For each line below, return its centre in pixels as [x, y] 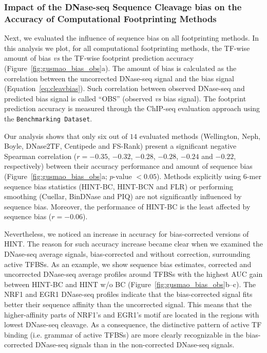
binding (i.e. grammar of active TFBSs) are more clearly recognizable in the [124, 334]
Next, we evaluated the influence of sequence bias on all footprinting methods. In [132, 38]
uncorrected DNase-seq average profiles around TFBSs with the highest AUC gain [133, 274]
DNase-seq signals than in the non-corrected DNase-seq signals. [135, 345]
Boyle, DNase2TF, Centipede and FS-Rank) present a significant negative [120, 146]
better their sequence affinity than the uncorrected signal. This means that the [128, 304]
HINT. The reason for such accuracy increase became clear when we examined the [133, 244]
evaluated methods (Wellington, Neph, [200, 136]
